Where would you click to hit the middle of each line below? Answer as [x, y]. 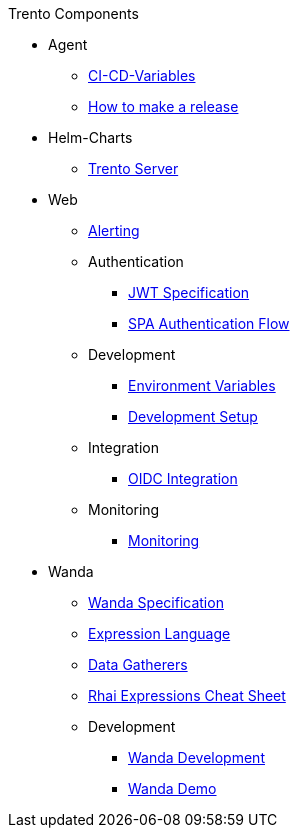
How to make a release [163, 106]
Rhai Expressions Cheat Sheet [187, 695]
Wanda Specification [156, 602]
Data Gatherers [138, 664]
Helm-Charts [90, 137]
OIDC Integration [183, 478]
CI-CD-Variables [142, 75]
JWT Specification [189, 292]
